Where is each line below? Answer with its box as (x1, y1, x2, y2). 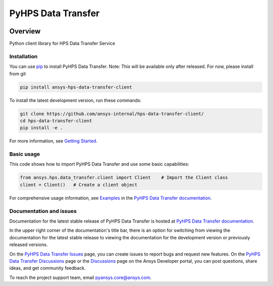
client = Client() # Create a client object (20, 182, 138, 188)
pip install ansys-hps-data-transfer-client (20, 84, 132, 90)
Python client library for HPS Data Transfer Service (9, 41, 116, 47)
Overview (9, 27, 41, 35)
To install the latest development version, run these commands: (9, 97, 142, 103)
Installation (9, 53, 38, 60)
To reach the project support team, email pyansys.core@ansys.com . (9, 274, 152, 280)
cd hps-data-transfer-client (20, 118, 93, 124)
